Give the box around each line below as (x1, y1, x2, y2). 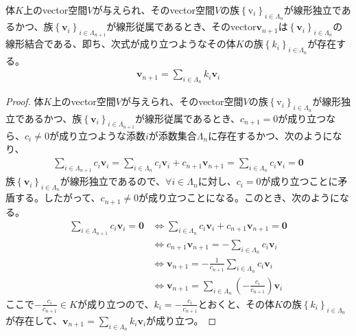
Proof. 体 (5, 94, 44, 109)
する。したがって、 (14, 190, 101, 205)
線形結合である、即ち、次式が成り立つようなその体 (5, 36, 236, 51)
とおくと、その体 (198, 296, 274, 311)
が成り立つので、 (77, 296, 154, 311)
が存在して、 (5, 313, 62, 327)
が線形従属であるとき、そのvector (106, 19, 257, 34)
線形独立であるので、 (69, 174, 166, 188)
